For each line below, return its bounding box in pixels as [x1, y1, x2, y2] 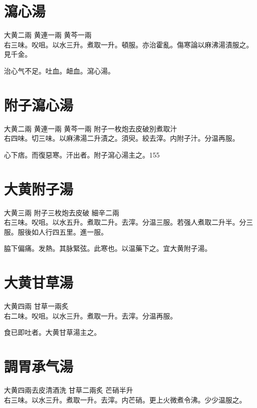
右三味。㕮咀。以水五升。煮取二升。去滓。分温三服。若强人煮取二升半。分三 [4, 217, 253, 227]
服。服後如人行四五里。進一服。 [4, 226, 108, 237]
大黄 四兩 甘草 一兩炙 [4, 301, 69, 311]
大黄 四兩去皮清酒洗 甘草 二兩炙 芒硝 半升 [4, 384, 133, 395]
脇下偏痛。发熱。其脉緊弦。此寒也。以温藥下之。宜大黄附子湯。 [4, 243, 212, 253]
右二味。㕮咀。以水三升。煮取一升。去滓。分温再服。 [4, 310, 177, 321]
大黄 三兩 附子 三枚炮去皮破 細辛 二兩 [4, 207, 120, 217]
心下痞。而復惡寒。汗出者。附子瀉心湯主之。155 [4, 149, 160, 160]
